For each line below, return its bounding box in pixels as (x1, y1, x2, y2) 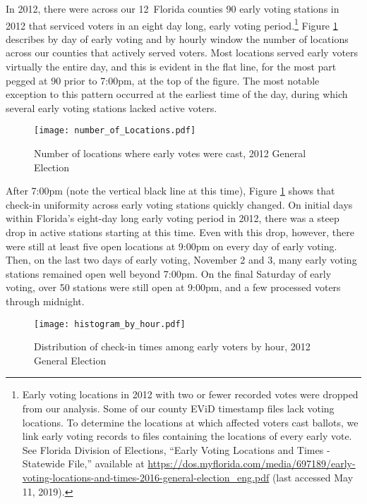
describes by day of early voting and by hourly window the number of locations (6, 31, 349, 46)
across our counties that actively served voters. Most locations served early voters (6, 45, 359, 60)
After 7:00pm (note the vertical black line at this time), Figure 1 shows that (6, 183, 335, 198)
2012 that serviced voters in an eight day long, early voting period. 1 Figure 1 (6, 16, 338, 32)
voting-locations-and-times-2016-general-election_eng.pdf (22, 470, 270, 484)
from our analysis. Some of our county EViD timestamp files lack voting (22, 401, 335, 416)
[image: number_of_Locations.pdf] (34, 125, 196, 136)
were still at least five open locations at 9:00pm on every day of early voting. (6, 238, 337, 253)
